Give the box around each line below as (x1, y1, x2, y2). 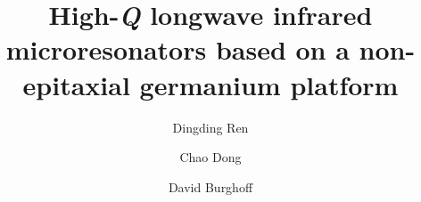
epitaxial (22, 66, 130, 102)
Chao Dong (179, 148, 242, 166)
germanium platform (139, 66, 399, 102)
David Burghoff (168, 177, 253, 196)
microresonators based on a (5, 31, 350, 68)
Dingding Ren (172, 117, 249, 136)
